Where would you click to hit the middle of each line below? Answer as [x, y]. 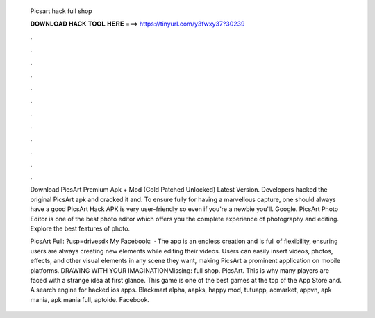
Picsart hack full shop [61, 11]
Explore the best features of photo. [80, 228]
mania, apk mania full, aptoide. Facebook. [90, 299]
